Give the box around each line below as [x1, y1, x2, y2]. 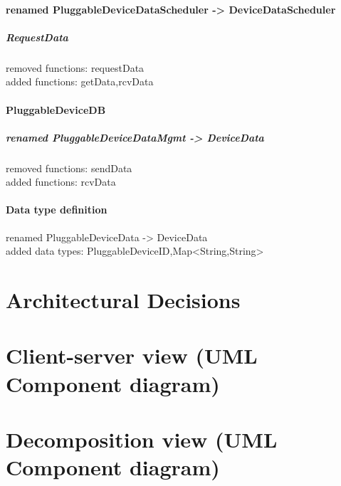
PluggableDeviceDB [6, 102, 106, 117]
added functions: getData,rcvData [6, 74, 154, 89]
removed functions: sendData [6, 160, 132, 175]
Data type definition [6, 202, 107, 217]
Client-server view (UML [6, 341, 258, 370]
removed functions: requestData [6, 60, 145, 75]
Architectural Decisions [6, 285, 241, 315]
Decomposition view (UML [6, 424, 278, 453]
